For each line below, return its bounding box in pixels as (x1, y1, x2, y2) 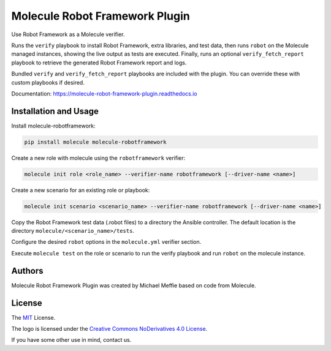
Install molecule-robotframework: (11, 122, 96, 129)
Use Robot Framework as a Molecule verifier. (11, 31, 125, 38)
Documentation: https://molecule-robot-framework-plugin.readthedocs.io (11, 89, 197, 97)
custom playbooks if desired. (11, 78, 85, 86)
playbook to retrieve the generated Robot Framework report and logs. (11, 59, 187, 66)
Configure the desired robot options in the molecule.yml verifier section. (11, 238, 202, 246)
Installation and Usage (11, 106, 99, 116)
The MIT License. (11, 314, 56, 321)
